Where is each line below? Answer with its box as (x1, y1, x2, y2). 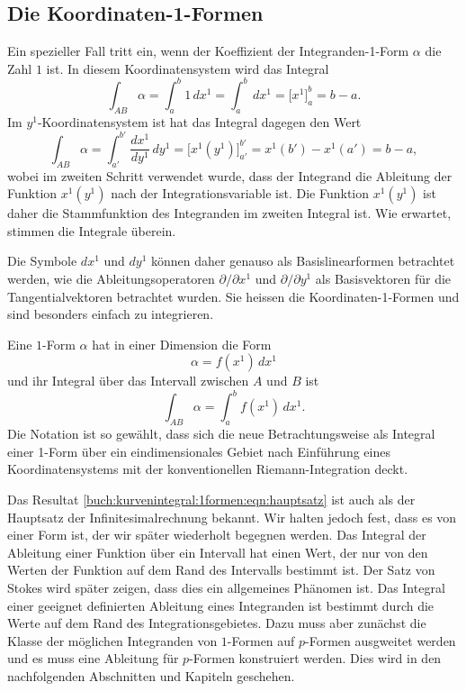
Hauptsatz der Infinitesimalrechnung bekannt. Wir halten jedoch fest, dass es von (7, 507, 457, 526)
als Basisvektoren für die (315, 268, 452, 287)
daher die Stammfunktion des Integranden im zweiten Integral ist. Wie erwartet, (7, 204, 452, 223)
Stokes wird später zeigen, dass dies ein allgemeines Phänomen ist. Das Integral (7, 577, 445, 596)
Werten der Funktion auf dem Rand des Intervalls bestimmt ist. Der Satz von (7, 560, 435, 579)
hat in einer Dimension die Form (92, 334, 272, 353)
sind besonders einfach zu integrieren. (7, 305, 214, 323)
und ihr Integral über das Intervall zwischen (7, 371, 249, 390)
